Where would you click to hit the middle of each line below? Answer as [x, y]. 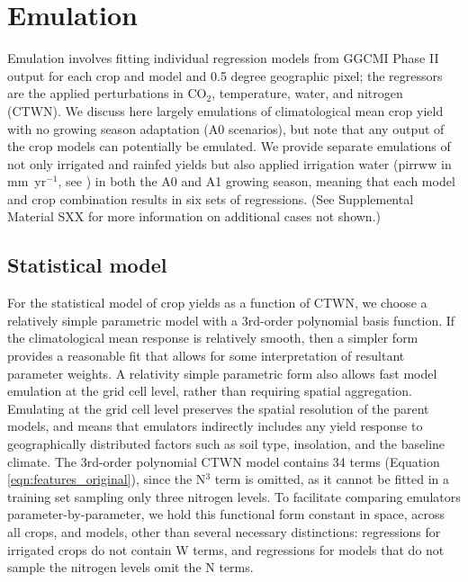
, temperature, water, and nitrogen [307, 93]
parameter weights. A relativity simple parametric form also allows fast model [222, 373]
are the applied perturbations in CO [107, 93]
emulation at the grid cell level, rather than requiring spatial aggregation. [210, 391]
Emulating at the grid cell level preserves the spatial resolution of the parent [218, 408]
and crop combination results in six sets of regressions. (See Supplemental [211, 198]
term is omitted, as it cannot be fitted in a [332, 479]
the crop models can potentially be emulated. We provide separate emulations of [229, 146]
